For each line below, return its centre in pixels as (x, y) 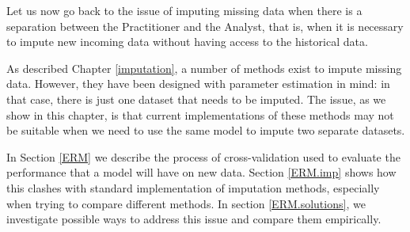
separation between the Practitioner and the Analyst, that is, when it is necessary (205, 26)
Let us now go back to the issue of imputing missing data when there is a (184, 10)
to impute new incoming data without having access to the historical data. (187, 42)
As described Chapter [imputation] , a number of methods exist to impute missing (204, 68)
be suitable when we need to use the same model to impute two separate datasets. (206, 130)
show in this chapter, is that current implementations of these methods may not (200, 114)
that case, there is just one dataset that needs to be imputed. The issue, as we (196, 99)
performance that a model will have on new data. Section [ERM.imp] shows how (201, 172)
